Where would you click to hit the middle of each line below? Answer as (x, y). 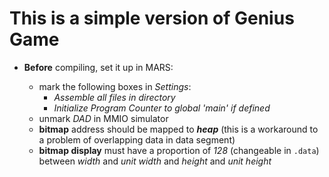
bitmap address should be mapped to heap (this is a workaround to (178, 129)
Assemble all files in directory (114, 97)
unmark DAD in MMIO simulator (103, 118)
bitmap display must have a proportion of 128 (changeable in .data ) (179, 150)
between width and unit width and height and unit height (155, 161)
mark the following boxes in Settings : (115, 86)
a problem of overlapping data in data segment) (137, 139)
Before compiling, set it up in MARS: (98, 67)
